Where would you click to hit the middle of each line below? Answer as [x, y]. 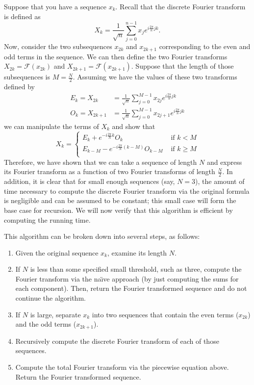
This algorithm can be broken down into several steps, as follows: [102, 236]
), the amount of [220, 181]
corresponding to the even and [205, 46]
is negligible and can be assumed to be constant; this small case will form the [120, 200]
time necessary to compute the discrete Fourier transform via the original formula [127, 191]
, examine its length [137, 252]
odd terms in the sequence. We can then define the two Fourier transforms [116, 56]
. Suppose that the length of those [182, 66]
